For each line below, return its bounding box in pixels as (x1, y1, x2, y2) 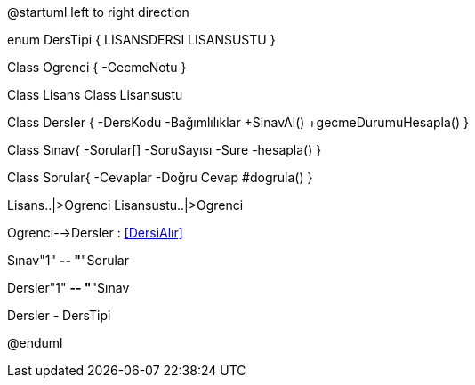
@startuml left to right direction (7, 4, 189, 20)
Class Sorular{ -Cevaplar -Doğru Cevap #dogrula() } (7, 170, 313, 185)
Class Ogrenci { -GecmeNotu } (7, 60, 187, 75)
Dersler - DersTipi (7, 308, 111, 323)
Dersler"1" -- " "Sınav (7, 280, 130, 295)
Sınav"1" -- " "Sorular (7, 253, 129, 268)
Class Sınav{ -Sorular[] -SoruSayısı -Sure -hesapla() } (7, 142, 322, 157)
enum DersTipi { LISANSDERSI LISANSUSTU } (7, 32, 276, 47)
